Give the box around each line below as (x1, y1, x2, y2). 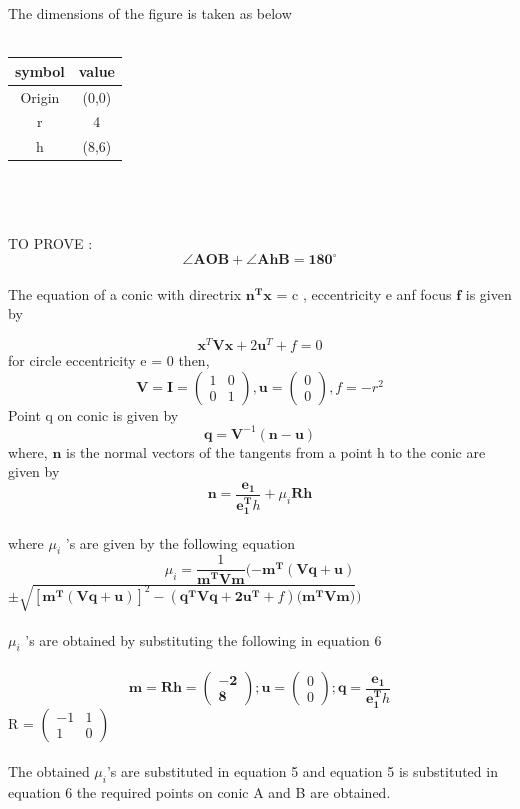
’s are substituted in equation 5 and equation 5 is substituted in (106, 761, 498, 782)
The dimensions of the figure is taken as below (8, 3, 292, 23)
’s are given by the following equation (65, 532, 295, 553)
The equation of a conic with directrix (8, 283, 242, 304)
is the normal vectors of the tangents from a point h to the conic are (65, 441, 486, 462)
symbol (15, 60, 65, 81)
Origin (20, 86, 60, 107)
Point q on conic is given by (8, 404, 179, 425)
